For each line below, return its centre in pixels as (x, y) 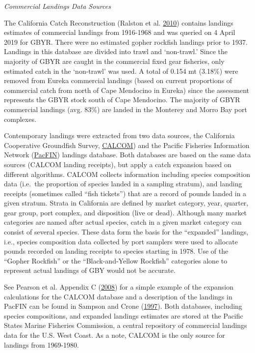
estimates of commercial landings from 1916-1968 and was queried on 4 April (120, 32)
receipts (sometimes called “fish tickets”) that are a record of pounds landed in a (125, 193)
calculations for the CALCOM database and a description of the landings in (118, 296)
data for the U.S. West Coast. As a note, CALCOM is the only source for (115, 335)
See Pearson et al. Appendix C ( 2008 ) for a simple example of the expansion (119, 287)
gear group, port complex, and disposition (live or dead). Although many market (126, 212)
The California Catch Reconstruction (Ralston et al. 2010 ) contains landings (119, 22)
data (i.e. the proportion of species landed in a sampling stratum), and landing (123, 184)
